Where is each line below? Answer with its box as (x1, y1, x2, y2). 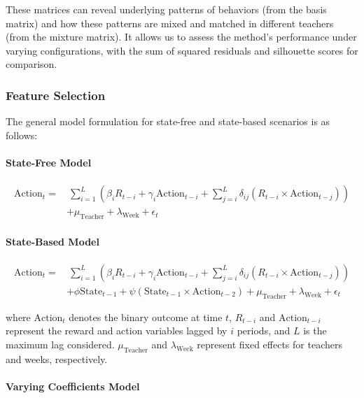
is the (303, 323, 327, 338)
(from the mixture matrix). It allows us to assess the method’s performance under (6, 29, 357, 44)
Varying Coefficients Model (6, 378, 140, 393)
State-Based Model (6, 234, 99, 248)
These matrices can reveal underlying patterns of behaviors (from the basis (6, 2, 327, 16)
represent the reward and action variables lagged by (6, 323, 227, 338)
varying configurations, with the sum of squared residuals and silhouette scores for (6, 43, 358, 57)
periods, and (237, 323, 290, 338)
